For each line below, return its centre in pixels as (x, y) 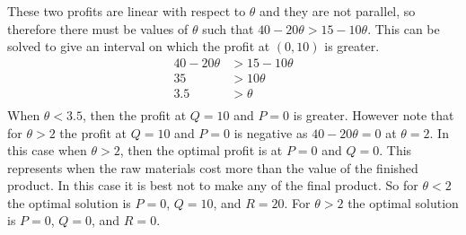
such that (228, 28)
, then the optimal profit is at (201, 150)
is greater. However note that (374, 114)
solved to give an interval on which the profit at (139, 46)
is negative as (271, 132)
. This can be (404, 28)
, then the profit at (134, 114)
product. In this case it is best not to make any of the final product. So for (213, 185)
